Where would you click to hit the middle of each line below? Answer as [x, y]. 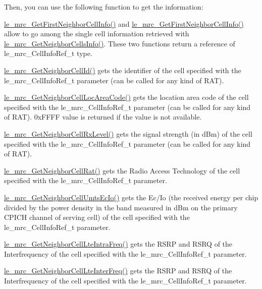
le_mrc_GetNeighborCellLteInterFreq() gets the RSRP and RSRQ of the [118, 271]
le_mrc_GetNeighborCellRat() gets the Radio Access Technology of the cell [122, 170]
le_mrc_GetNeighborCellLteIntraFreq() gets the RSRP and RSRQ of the [118, 244]
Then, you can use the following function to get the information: [104, 7]
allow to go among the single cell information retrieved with [97, 34]
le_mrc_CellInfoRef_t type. [48, 53]
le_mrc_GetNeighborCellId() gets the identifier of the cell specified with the [123, 70]
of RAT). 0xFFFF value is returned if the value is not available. [103, 117]
